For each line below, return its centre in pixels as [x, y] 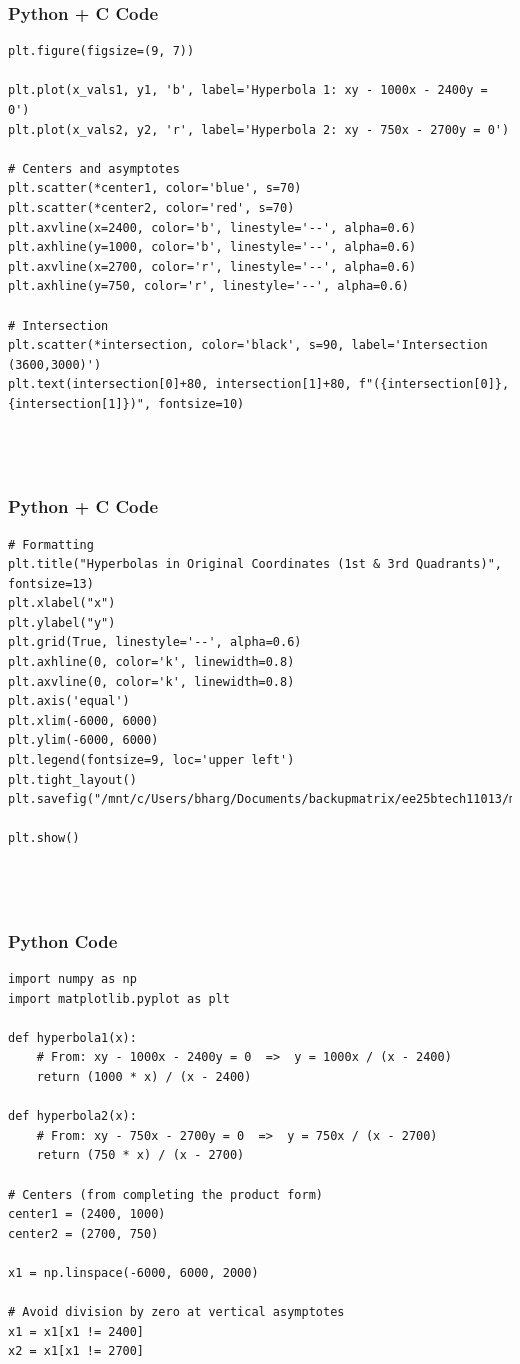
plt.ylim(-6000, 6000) [83, 740]
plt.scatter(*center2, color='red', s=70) [151, 207]
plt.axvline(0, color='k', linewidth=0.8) [151, 681]
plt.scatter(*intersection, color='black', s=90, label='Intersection [248, 345]
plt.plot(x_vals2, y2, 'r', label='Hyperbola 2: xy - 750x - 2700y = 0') [259, 129]
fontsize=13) [51, 583]
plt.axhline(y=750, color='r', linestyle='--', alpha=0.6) [208, 286]
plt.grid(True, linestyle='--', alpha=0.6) [155, 642]
